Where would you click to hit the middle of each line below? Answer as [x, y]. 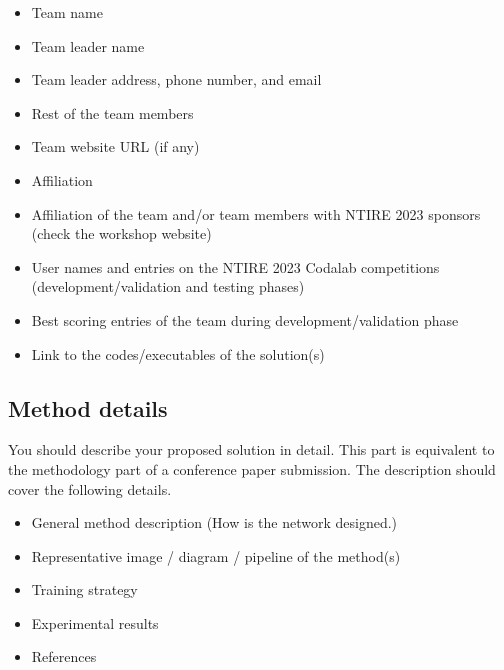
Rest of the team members [112, 112]
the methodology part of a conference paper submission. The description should [252, 468]
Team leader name [88, 45]
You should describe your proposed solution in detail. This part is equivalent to [251, 449]
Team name [67, 12]
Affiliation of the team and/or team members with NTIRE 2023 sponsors [256, 213]
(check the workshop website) [121, 233]
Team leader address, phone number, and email [176, 79]
